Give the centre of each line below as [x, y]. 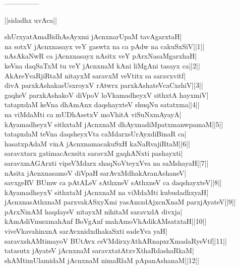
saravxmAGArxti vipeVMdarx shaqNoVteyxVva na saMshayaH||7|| [107, 163]
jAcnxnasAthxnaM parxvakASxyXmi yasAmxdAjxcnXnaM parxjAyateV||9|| [120, 202]
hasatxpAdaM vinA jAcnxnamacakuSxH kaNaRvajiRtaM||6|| [97, 143]
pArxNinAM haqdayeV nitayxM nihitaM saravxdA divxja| [93, 211]
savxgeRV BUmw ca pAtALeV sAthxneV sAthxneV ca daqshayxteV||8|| [113, 182]
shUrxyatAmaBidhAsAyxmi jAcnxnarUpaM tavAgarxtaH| [93, 36]
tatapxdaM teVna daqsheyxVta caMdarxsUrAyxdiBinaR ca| [96, 134]
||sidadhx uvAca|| [31, 20]
